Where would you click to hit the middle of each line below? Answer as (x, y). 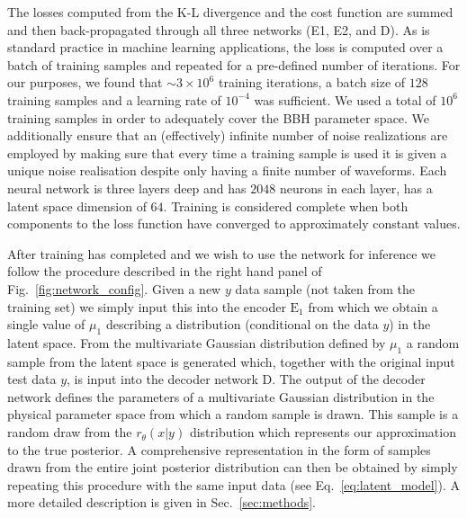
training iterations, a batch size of (312, 82)
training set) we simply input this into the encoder (147, 306)
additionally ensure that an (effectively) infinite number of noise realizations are (228, 135)
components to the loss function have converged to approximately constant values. (234, 223)
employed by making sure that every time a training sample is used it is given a (227, 152)
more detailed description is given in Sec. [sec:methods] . (162, 502)
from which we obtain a (373, 306)
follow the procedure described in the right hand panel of (165, 271)
